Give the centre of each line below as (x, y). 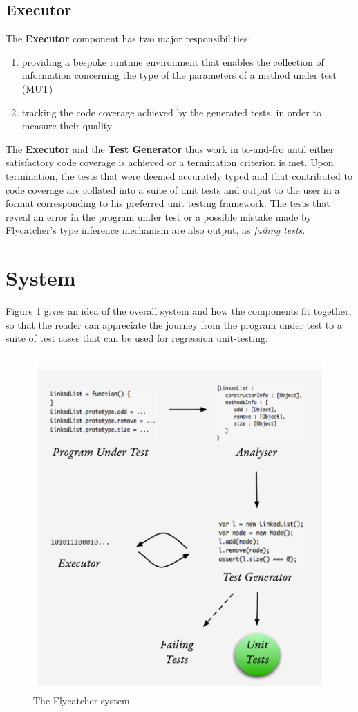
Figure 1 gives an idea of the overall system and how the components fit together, (179, 311)
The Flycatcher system (82, 700)
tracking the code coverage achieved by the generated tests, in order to (171, 112)
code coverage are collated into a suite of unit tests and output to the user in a (173, 189)
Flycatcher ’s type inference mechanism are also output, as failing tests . (156, 230)
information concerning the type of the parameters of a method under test (179, 75)
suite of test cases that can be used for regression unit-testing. (137, 338)
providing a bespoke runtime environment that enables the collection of (173, 61)
